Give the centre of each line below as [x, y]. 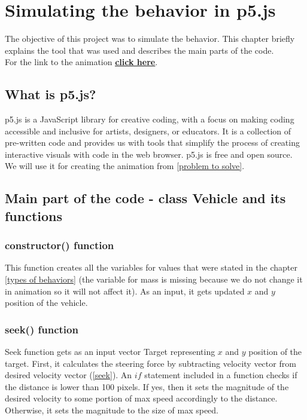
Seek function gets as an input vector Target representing [110, 352]
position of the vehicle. [46, 303]
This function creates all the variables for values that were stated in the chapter [151, 267]
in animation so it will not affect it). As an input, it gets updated [125, 291]
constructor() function [60, 245]
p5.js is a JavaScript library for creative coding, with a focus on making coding [150, 119]
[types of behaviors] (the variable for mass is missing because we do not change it [154, 279]
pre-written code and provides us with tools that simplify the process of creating [152, 142]
